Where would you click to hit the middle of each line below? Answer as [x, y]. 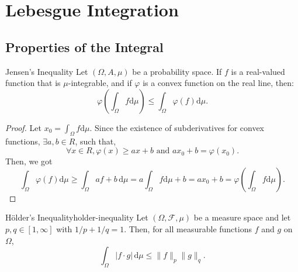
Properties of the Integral [84, 47]
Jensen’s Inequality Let [47, 71]
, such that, [96, 141]
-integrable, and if [100, 83]
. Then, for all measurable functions [188, 228]
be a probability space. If [177, 71]
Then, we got [29, 161]
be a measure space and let [242, 217]
